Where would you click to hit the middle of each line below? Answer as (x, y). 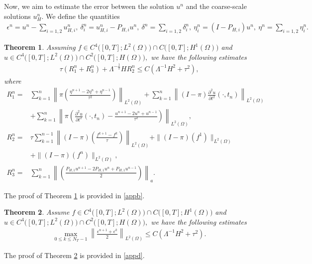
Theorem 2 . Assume (37, 212)
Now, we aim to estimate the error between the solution (89, 6)
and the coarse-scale (216, 6)
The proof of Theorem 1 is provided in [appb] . (74, 195)
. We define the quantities (81, 16)
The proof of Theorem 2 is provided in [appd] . (74, 255)
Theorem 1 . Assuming (40, 47)
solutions (17, 16)
